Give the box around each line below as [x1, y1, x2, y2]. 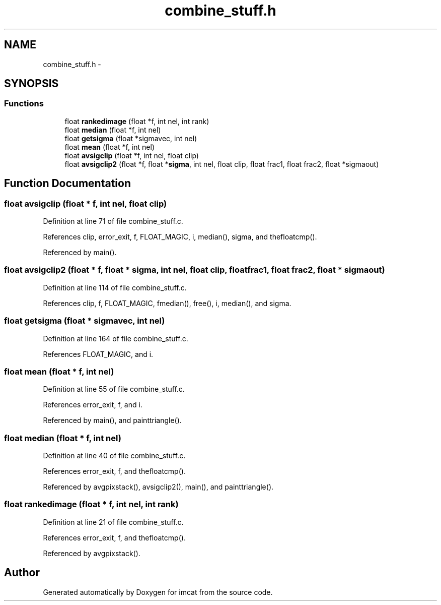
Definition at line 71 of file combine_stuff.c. [43, 217, 183, 226]
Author [4, 566, 40, 579]
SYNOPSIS [4, 77, 59, 90]
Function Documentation [4, 177, 131, 190]
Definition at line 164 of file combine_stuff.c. [43, 334, 188, 343]
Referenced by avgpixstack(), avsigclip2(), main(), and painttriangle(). [43, 482, 274, 492]
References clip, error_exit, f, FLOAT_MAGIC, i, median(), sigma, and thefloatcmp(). [43, 232, 317, 241]
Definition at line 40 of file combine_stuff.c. [43, 451, 186, 460]
